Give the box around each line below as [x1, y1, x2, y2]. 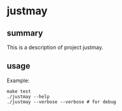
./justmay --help [7, 94, 50, 100]
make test [7, 88, 32, 94]
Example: [7, 76, 30, 84]
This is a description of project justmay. [7, 44, 104, 51]
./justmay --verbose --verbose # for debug [7, 98, 117, 105]
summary [7, 28, 43, 38]
